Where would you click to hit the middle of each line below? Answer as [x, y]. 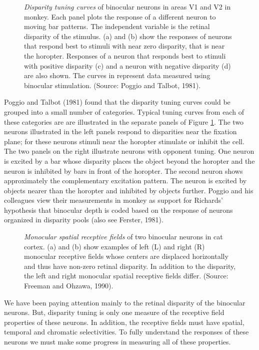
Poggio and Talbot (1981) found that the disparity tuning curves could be [117, 102]
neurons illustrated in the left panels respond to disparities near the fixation [120, 131]
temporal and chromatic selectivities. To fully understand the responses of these [126, 332]
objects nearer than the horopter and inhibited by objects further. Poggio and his [129, 190]
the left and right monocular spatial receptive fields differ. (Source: [126, 276]
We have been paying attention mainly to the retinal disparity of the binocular [125, 302]
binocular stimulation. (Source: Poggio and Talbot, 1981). [112, 85]
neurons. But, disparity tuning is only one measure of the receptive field [114, 312]
